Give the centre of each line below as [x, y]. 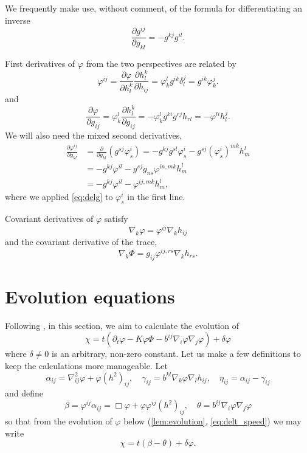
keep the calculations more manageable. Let [86, 365]
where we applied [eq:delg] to [59, 197]
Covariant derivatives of [49, 219]
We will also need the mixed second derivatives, [94, 135]
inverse [18, 20]
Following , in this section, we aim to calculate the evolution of [122, 325]
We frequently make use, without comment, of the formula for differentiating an [154, 8]
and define [24, 393]
